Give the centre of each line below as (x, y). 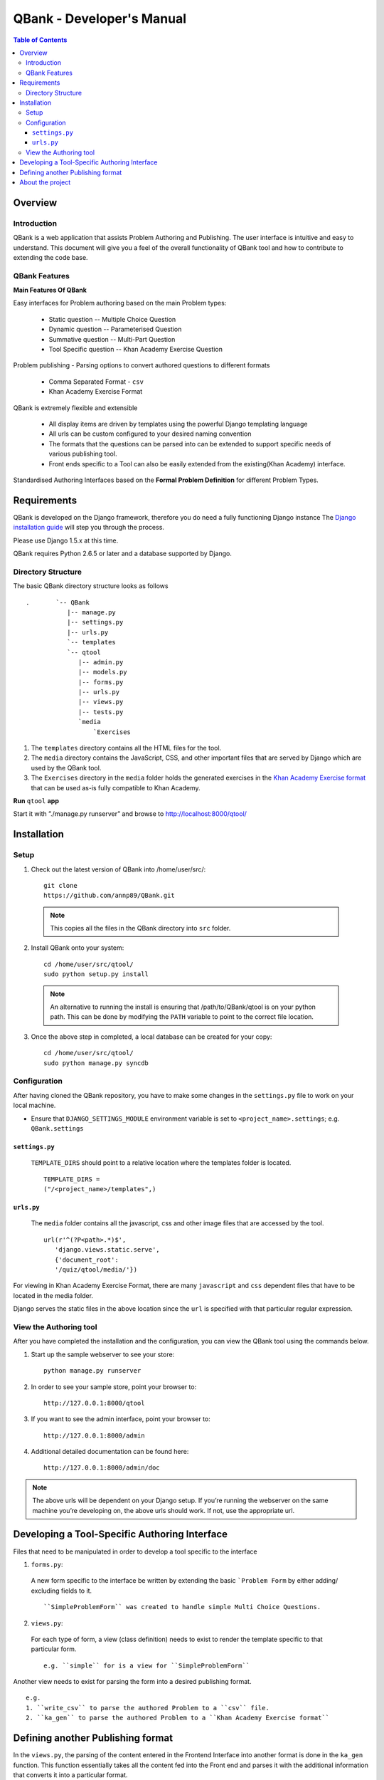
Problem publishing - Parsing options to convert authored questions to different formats (142, 365)
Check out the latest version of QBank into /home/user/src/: (118, 869)
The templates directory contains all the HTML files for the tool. (126, 748)
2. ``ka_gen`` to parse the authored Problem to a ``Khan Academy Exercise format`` (178, 1718)
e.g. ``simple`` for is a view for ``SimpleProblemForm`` (147, 1665)
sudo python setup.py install (96, 974)
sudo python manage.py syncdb (96, 1063)
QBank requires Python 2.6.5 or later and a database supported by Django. (123, 554)
